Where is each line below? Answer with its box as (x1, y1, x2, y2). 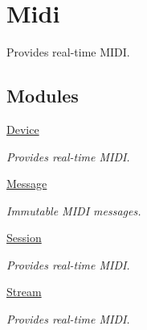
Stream (6, 283, 42, 300)
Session (6, 229, 42, 246)
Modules (6, 83, 79, 108)
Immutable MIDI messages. (6, 202, 141, 219)
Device (6, 120, 39, 137)
